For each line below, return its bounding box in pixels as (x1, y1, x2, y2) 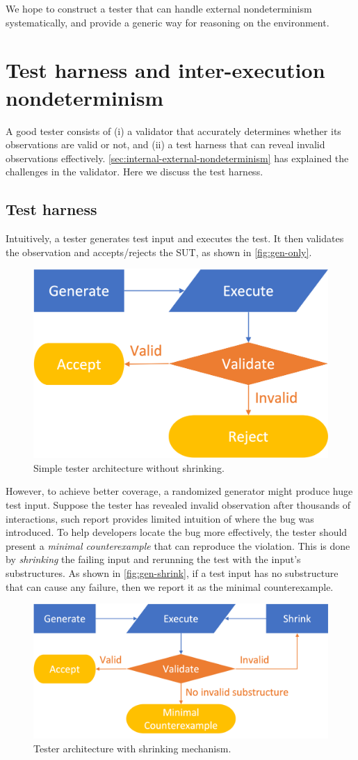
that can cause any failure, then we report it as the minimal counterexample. (6, 579, 334, 594)
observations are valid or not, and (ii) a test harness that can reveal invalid (6, 137, 325, 152)
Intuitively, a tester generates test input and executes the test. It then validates (6, 231, 344, 246)
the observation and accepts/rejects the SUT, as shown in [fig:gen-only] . (6, 244, 312, 259)
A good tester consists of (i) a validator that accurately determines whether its (6, 123, 341, 138)
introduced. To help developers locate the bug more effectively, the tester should (6, 525, 348, 539)
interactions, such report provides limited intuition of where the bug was (6, 511, 314, 525)
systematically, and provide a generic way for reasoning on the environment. (6, 15, 329, 29)
